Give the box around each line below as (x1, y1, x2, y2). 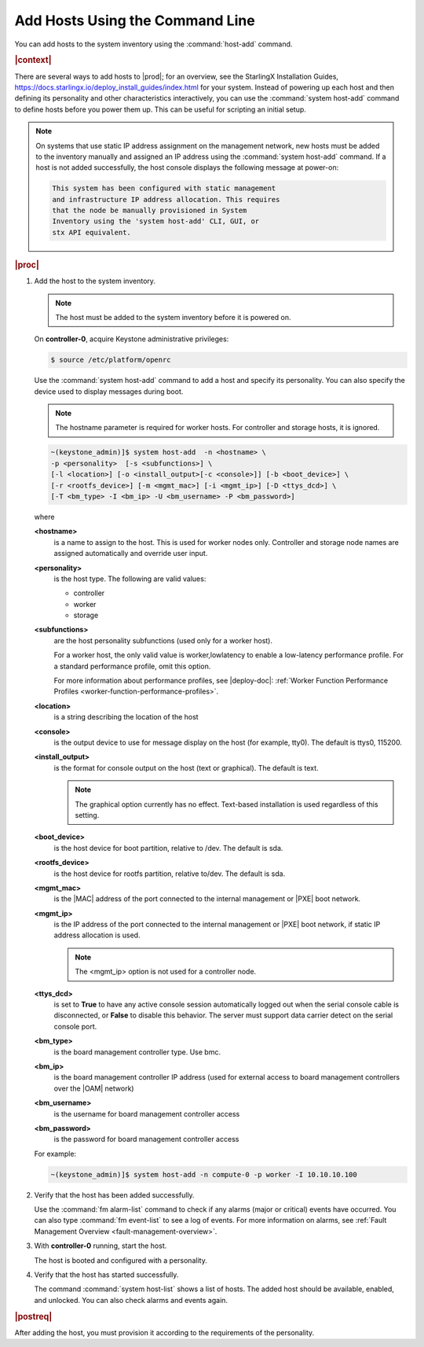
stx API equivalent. (52, 228, 131, 237)
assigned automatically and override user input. (53, 549, 208, 558)
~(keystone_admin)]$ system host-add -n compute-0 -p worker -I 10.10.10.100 (50, 1170, 357, 1179)
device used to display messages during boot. (34, 386, 184, 396)
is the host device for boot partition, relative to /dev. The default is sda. (53, 843, 283, 852)
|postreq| (14, 1311, 53, 1322)
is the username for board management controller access (53, 1109, 240, 1118)
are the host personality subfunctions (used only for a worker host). (53, 635, 272, 645)
